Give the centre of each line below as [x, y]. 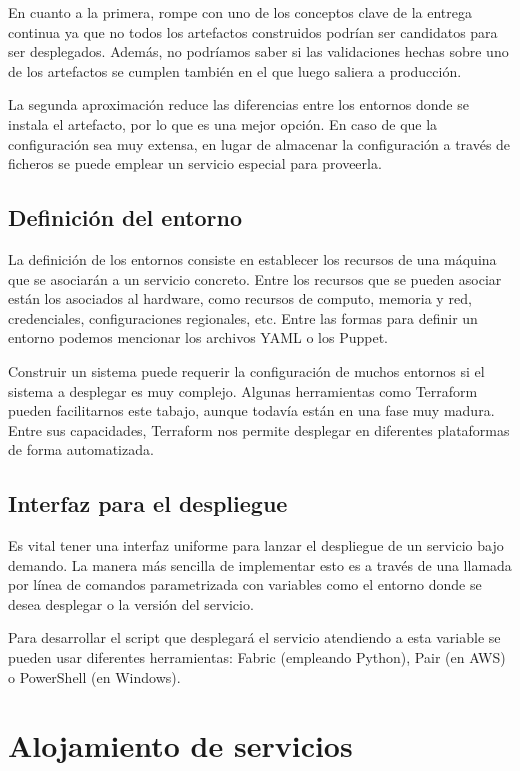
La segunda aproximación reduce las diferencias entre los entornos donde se [238, 104]
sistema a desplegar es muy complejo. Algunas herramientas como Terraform [243, 390]
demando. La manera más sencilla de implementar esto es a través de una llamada [260, 564]
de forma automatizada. [81, 449]
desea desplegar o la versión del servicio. [131, 603]
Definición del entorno [125, 217]
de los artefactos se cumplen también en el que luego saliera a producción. [235, 70]
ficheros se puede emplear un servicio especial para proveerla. [195, 163]
